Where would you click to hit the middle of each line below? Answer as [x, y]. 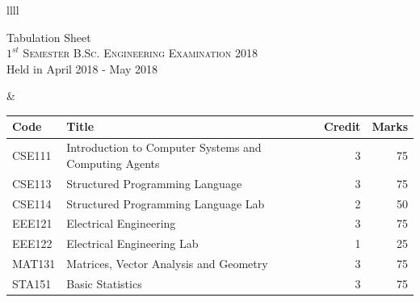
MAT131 [34, 264]
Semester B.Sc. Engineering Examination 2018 [140, 53]
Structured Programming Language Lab [166, 203]
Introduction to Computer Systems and [164, 147]
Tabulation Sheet [49, 37]
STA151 [32, 283]
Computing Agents [113, 163]
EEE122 [32, 243]
